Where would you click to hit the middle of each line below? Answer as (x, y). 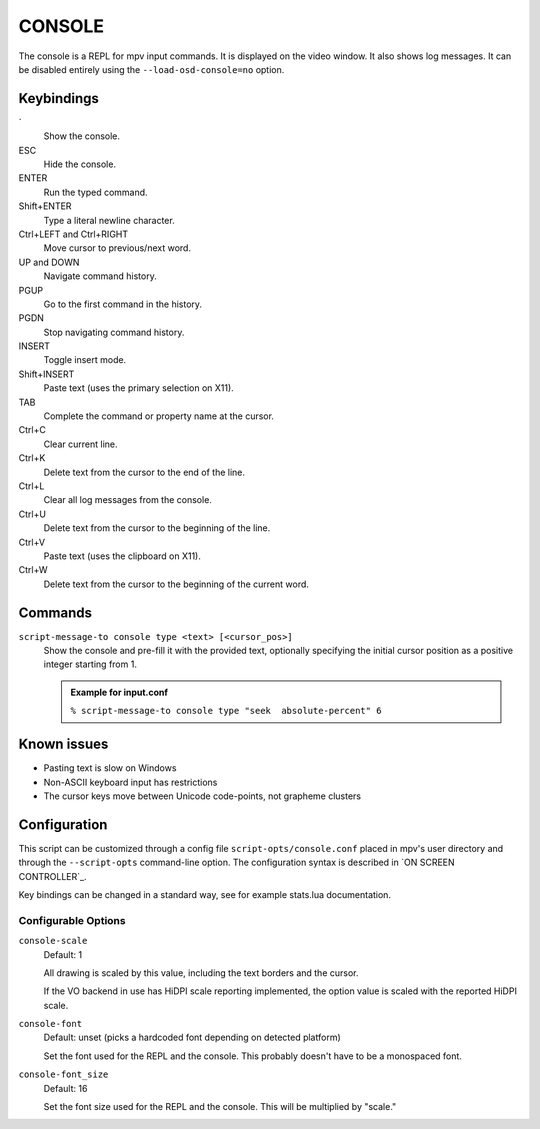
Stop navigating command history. (114, 332)
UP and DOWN (49, 262)
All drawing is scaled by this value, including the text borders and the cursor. (201, 972)
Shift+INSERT (46, 374)
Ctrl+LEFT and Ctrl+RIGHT (73, 234)
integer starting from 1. (90, 664)
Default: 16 (65, 1088)
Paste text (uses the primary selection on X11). (138, 388)
